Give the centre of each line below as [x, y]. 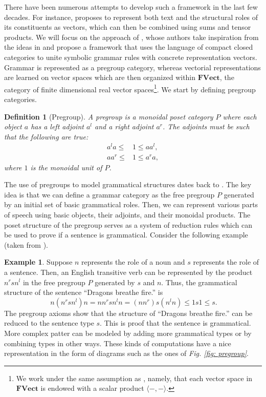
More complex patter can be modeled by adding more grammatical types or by [128, 333]
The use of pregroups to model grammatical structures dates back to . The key [128, 184]
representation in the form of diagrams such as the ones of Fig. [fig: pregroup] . [126, 353]
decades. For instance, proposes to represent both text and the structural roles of [131, 17]
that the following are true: [46, 136]
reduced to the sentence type [49, 323]
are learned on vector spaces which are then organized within [100, 77]
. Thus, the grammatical [199, 282]
